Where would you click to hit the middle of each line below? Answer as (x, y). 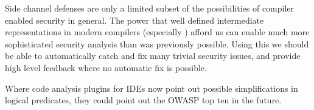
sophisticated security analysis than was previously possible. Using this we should (157, 43)
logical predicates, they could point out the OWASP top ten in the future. (143, 100)
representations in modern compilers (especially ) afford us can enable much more (157, 32)
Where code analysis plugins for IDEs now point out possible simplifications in (152, 88)
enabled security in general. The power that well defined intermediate (134, 20)
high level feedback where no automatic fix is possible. (106, 67)
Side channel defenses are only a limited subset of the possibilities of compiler (150, 8)
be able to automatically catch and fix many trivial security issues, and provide (153, 56)
